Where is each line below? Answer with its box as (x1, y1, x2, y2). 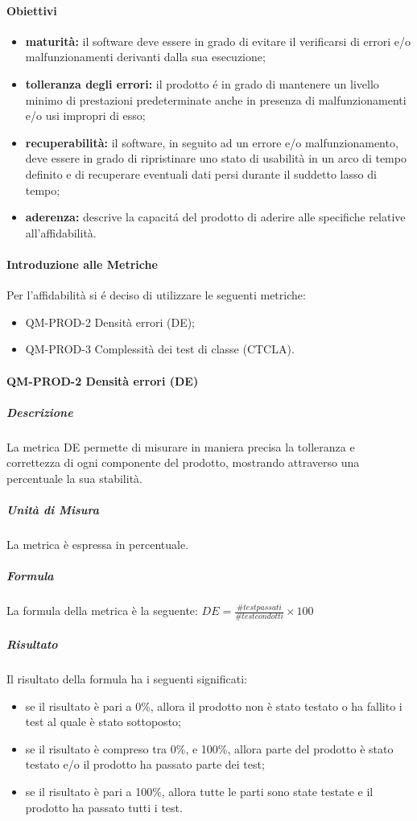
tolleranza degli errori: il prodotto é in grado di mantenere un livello (25, 75, 379, 92)
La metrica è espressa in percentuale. (6, 536, 189, 552)
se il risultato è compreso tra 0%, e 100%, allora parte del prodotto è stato (25, 740, 394, 757)
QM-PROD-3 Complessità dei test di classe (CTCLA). (25, 340, 295, 357)
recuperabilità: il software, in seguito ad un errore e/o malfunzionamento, (25, 134, 398, 151)
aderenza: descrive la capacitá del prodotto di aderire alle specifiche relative (25, 208, 406, 225)
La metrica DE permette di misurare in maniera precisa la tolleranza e (6, 438, 355, 455)
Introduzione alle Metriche (6, 255, 158, 272)
